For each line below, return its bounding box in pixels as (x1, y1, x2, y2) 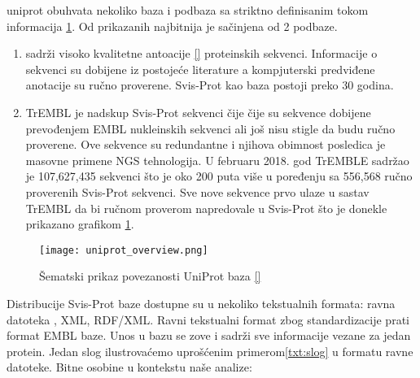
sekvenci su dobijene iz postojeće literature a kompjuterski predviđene (25, 60, 375, 77)
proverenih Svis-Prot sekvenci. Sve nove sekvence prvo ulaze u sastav (25, 183, 370, 200)
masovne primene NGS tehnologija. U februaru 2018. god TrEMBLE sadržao (25, 151, 409, 168)
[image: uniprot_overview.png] (39, 244, 208, 256)
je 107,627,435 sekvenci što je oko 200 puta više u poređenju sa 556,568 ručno (25, 167, 413, 185)
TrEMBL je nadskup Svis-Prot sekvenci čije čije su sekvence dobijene (25, 103, 371, 120)
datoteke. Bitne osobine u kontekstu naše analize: (7, 358, 252, 376)
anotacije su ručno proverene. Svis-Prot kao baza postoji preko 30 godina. (25, 76, 394, 93)
